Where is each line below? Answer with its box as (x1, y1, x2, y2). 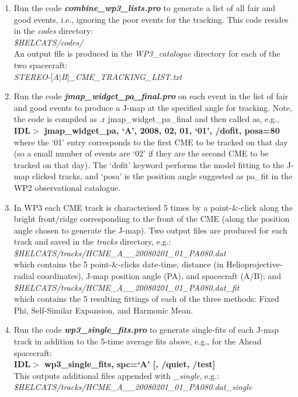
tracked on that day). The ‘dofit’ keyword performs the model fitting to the (13, 158, 285, 170)
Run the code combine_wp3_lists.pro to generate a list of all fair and (13, 2, 276, 13)
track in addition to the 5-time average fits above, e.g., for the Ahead (13, 335, 262, 347)
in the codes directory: (13, 25, 93, 37)
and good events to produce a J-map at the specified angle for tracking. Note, (13, 101, 292, 113)
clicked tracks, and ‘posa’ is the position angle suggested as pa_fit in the (32, 170, 293, 182)
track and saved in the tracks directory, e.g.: (13, 235, 171, 248)
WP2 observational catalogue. (13, 181, 121, 193)
